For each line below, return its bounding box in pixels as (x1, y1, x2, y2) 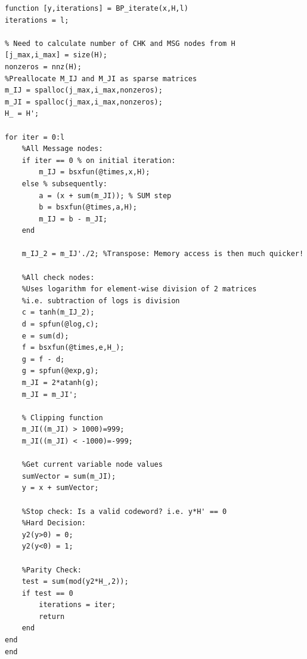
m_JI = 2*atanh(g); (21, 378, 99, 387)
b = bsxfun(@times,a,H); (39, 203, 137, 212)
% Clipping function (21, 413, 103, 422)
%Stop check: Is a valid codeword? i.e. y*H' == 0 (21, 507, 227, 516)
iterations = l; (5, 16, 69, 24)
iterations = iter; (39, 601, 116, 609)
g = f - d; (21, 355, 65, 364)
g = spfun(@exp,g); (21, 367, 99, 375)
